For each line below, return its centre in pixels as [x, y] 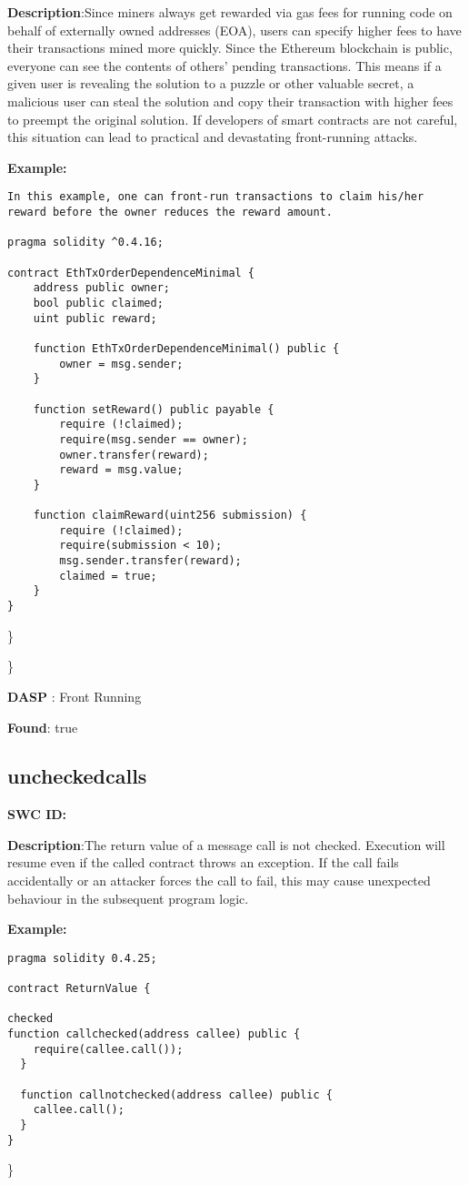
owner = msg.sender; [121, 364]
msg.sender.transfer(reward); [150, 561]
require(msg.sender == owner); [154, 439]
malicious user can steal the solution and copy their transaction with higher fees [230, 101]
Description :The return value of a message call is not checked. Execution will [226, 844]
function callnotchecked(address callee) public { [176, 1094]
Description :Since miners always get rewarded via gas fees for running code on [230, 12]
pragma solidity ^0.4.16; [85, 243]
